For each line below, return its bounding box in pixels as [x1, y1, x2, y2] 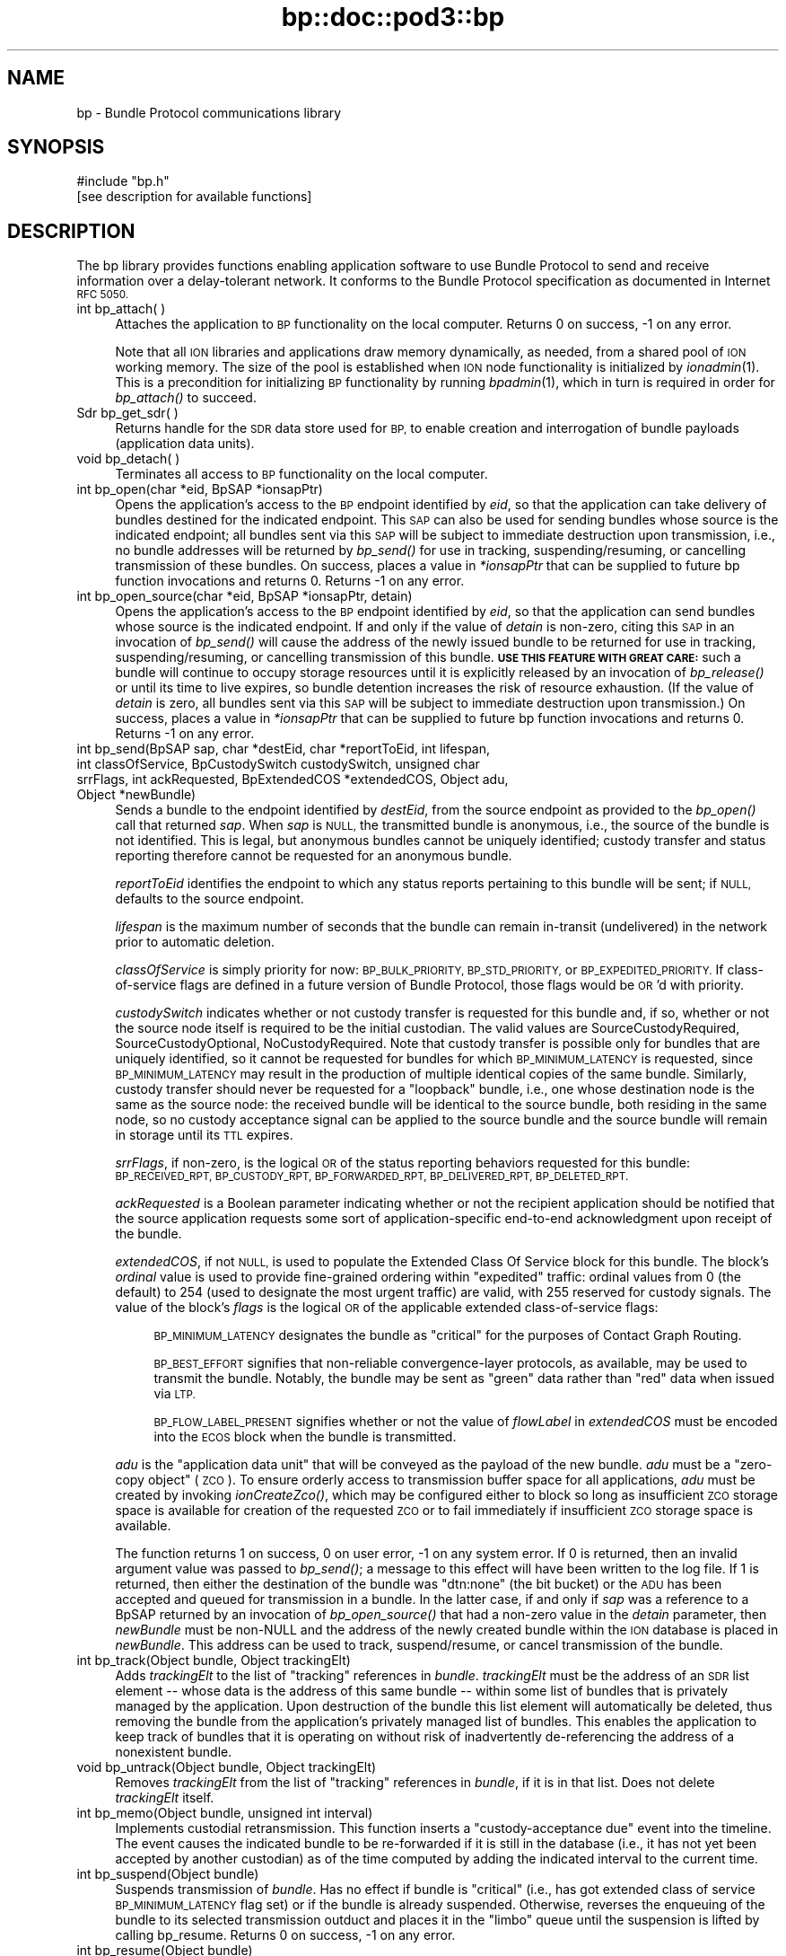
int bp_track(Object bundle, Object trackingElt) [76, 1652, 351, 1669]
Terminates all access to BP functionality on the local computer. [115, 466, 488, 482]
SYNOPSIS [7, 136, 105, 159]
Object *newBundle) [76, 787, 196, 803]
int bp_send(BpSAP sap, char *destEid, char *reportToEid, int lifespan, [76, 741, 491, 757]
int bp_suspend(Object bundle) [76, 1866, 259, 1882]
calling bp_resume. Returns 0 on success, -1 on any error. [115, 1927, 456, 1943]
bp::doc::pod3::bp [281, 2, 505, 32]
